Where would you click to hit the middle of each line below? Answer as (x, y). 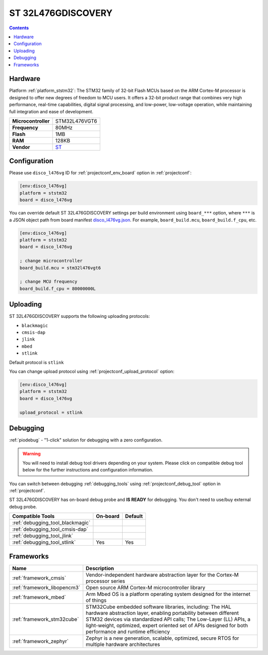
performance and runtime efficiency (128, 632)
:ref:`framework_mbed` (39, 597)
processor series (105, 581)
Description (100, 568)
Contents (19, 28)
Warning (32, 454)
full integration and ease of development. (51, 111)
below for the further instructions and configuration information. (88, 470)
